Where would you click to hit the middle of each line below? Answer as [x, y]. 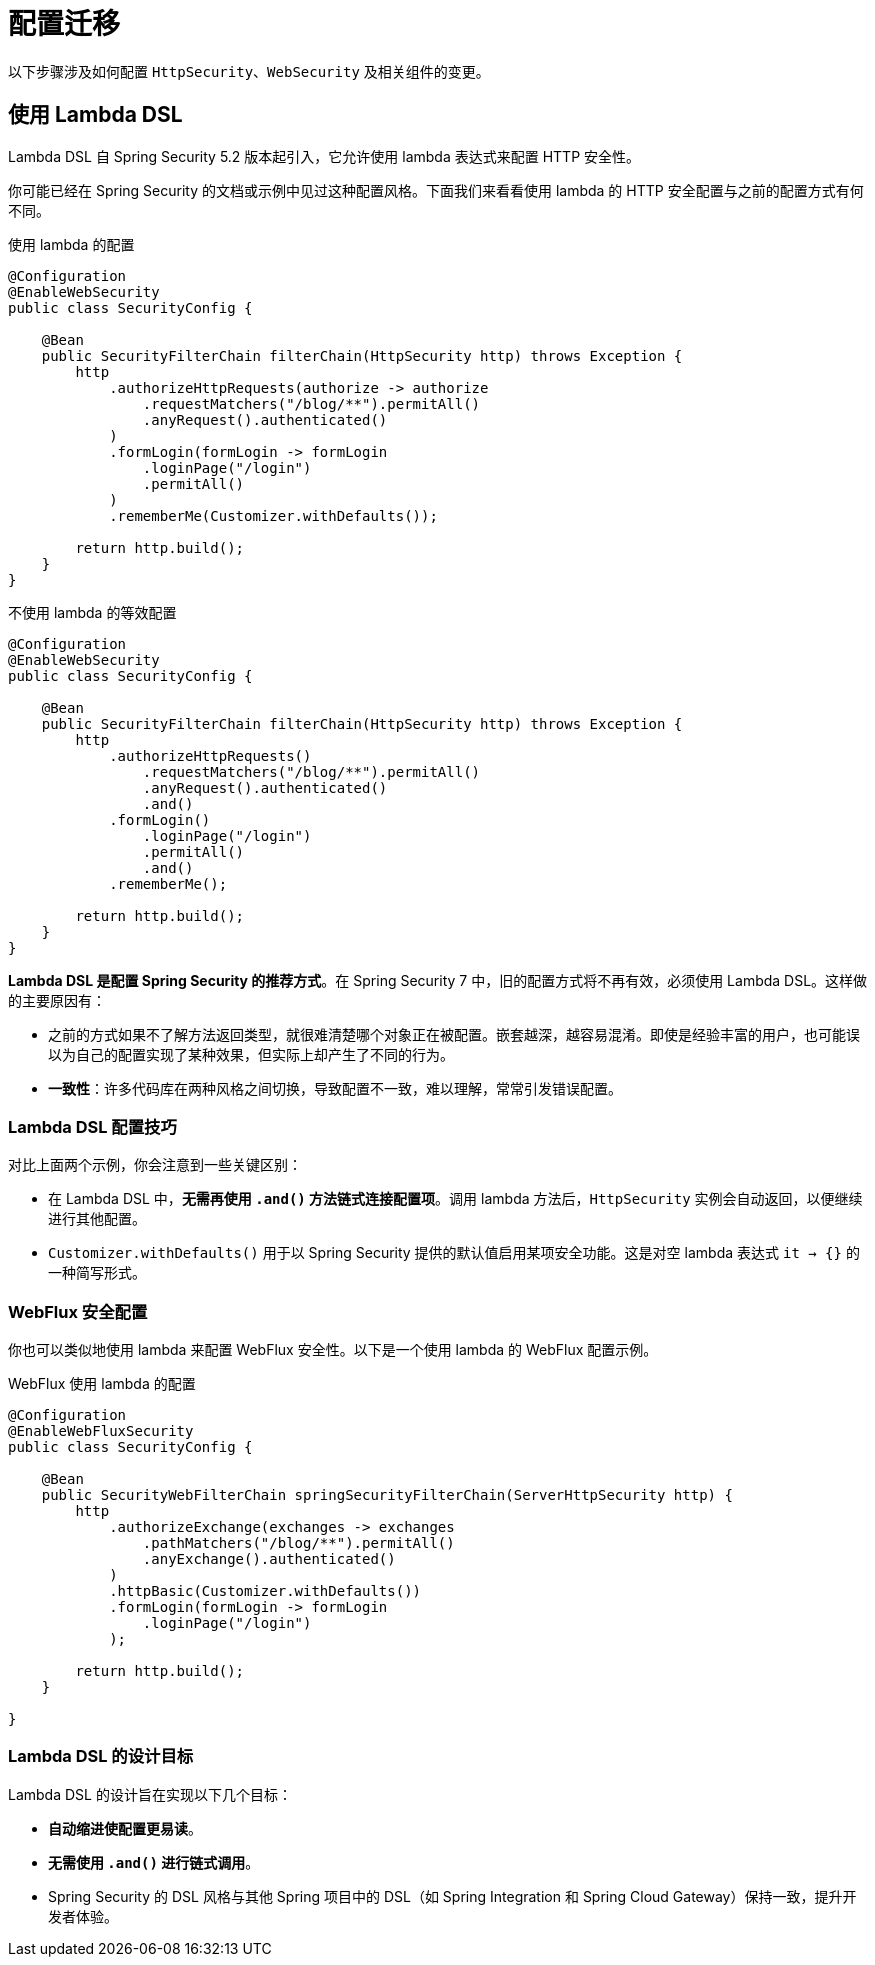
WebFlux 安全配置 [78, 1311]
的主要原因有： [57, 1000]
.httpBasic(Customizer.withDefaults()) [265, 1591]
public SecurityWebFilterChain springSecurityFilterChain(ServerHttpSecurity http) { [387, 1495]
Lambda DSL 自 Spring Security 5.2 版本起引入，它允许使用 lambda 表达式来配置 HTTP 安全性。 [324, 156]
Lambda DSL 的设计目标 [101, 1756]
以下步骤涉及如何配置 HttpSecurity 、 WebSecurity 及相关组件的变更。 [249, 71]
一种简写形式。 [97, 1273]
